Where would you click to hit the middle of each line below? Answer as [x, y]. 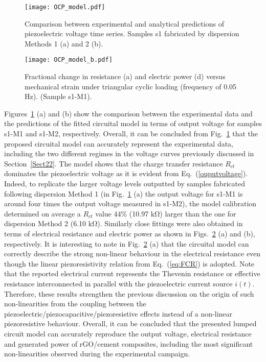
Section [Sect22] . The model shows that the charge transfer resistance [114, 163]
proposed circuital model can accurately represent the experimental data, [119, 143]
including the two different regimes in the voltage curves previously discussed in [129, 153]
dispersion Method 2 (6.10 [45, 223]
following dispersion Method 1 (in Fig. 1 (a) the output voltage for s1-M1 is [124, 193]
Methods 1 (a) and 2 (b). [64, 43]
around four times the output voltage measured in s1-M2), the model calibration [130, 203]
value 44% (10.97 [122, 213]
